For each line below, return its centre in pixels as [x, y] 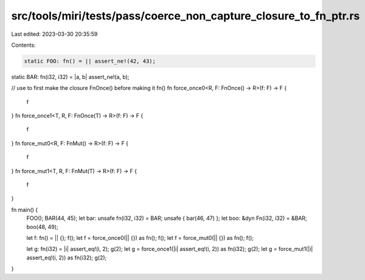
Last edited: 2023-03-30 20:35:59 [54, 34]
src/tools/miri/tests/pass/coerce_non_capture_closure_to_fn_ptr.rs [186, 16]
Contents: [23, 45]
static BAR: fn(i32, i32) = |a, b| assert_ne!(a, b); [71, 77]
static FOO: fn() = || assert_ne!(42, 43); [90, 61]
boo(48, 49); [42, 227]
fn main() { [25, 210]
